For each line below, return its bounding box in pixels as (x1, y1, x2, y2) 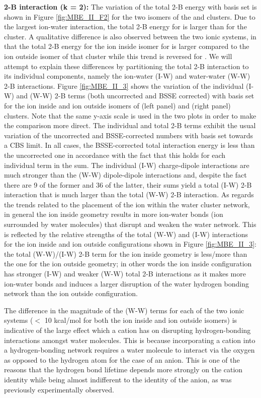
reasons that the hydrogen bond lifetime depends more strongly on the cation (4, 364, 243, 375)
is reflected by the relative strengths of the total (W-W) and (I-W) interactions (4, 229, 248, 239)
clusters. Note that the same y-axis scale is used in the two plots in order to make (4, 110, 256, 121)
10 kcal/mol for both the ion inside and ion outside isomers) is (44, 315, 237, 325)
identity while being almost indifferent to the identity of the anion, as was (4, 374, 232, 384)
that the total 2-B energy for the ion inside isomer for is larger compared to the (4, 41, 249, 51)
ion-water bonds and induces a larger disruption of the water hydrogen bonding (4, 278, 249, 289)
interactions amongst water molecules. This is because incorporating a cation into (4, 334, 255, 345)
